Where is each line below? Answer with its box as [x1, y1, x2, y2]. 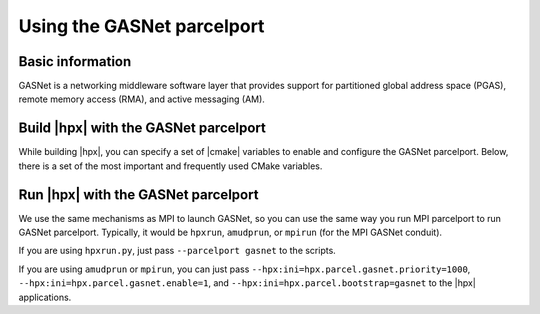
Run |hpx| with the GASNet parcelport [18, 186, 259, 203]
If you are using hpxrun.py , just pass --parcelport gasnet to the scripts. [18, 245, 337, 257]
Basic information [18, 53, 132, 70]
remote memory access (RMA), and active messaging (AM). [18, 93, 265, 105]
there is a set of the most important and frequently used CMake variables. [18, 160, 323, 172]
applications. [18, 291, 72, 303]
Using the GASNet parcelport [18, 15, 265, 37]
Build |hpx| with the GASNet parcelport [18, 120, 267, 137]
